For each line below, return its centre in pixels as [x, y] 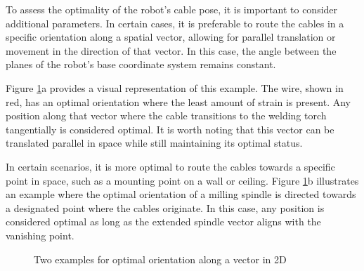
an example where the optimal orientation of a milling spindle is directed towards [181, 194]
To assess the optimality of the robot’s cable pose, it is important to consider [172, 9]
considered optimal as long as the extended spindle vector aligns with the [163, 222]
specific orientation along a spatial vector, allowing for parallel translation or [171, 37]
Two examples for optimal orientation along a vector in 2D [160, 259]
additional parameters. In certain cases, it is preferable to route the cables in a [175, 23]
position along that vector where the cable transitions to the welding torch [166, 115]
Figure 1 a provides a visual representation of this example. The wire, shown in [175, 87]
